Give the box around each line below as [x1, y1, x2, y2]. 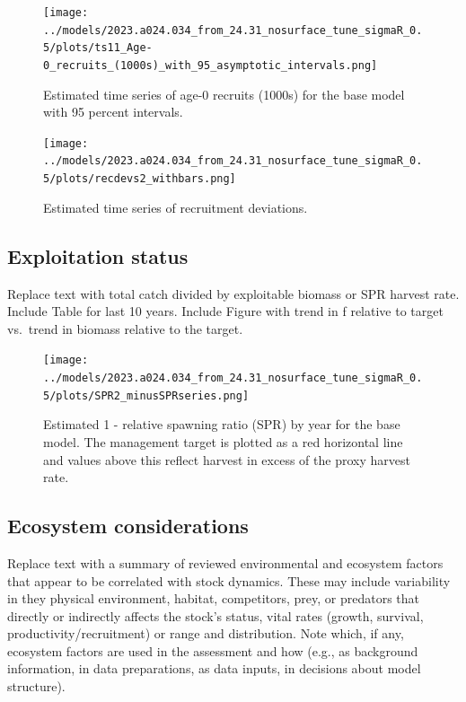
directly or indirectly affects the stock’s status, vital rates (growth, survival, [7, 606, 424, 625]
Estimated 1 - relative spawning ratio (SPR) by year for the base [43, 415, 400, 434]
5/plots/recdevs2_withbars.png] [43, 172, 236, 186]
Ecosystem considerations [7, 512, 249, 540]
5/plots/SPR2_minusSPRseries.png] [43, 389, 250, 402]
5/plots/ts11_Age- [43, 41, 153, 55]
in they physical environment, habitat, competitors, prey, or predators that [7, 589, 420, 608]
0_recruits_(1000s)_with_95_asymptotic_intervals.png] [43, 58, 378, 72]
